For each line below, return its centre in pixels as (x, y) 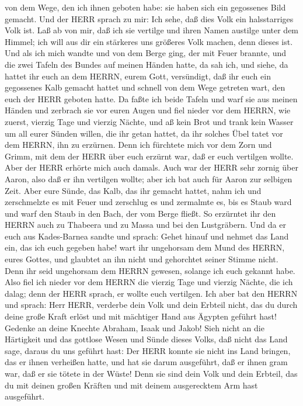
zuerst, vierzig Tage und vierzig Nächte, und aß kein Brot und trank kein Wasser (149, 121)
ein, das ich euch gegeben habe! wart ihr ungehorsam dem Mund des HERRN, (145, 247)
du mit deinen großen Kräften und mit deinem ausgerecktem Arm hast (131, 385)
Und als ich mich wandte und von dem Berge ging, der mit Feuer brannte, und (146, 53)
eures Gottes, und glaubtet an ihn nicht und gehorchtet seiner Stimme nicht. (142, 259)
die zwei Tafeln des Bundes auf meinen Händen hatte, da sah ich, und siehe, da (147, 64)
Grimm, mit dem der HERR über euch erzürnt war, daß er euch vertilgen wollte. (149, 156)
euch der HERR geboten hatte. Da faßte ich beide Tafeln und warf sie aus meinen (151, 98)
